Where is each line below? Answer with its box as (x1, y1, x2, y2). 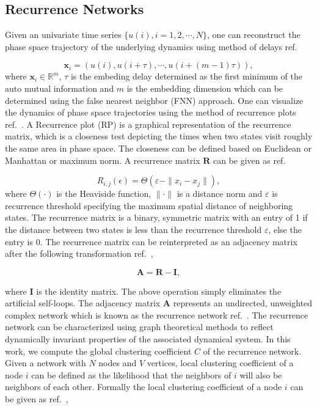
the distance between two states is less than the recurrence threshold (5, 223, 262, 235)
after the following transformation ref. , (5, 247, 153, 260)
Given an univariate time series (5, 28, 122, 41)
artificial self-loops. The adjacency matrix (5, 297, 161, 309)
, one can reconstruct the (207, 28, 301, 41)
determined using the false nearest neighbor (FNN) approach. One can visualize (5, 94, 304, 106)
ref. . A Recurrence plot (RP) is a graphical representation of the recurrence (5, 117, 291, 130)
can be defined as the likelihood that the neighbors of (31, 368, 231, 381)
